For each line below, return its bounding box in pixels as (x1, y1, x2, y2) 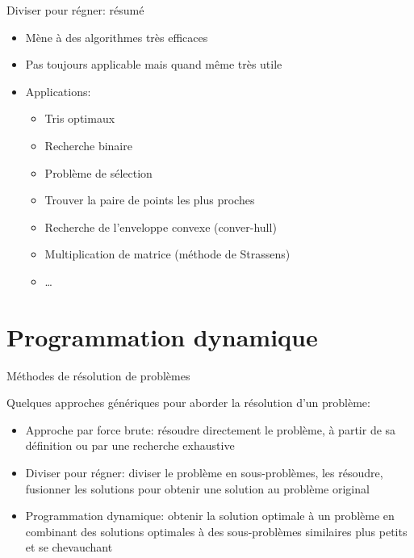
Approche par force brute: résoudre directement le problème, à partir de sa (25, 421, 396, 438)
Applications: (25, 82, 91, 99)
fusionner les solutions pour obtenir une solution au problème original (25, 480, 370, 497)
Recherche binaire (44, 136, 132, 153)
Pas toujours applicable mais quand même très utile (25, 56, 282, 73)
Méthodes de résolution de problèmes (6, 367, 190, 384)
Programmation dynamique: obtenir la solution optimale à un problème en (25, 507, 395, 524)
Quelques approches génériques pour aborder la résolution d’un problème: (6, 394, 370, 411)
